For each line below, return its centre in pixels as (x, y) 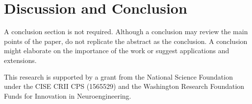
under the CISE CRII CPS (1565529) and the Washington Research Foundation (124, 86)
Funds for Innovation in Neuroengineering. (68, 95)
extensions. (20, 60)
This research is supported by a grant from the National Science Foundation (118, 76)
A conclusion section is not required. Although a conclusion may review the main (126, 31)
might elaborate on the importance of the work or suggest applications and (117, 51)
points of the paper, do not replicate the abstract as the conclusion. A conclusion (126, 41)
